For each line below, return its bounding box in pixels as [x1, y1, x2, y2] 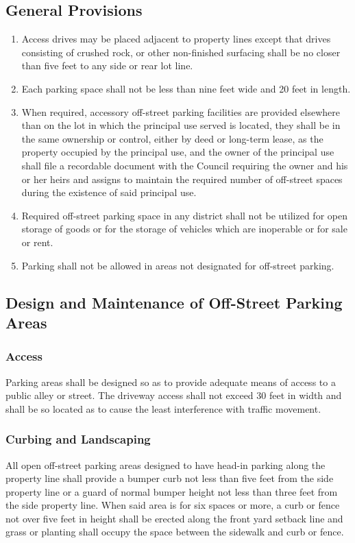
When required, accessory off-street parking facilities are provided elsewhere [21, 104, 341, 119]
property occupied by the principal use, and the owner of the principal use [21, 145, 334, 159]
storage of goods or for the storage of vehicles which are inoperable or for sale [21, 221, 347, 236]
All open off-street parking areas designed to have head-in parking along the [5, 457, 326, 472]
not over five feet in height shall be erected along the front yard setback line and [5, 511, 343, 525]
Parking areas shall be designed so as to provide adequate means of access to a [5, 374, 336, 389]
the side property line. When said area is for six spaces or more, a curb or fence [5, 498, 340, 512]
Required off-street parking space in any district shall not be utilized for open [21, 208, 347, 222]
